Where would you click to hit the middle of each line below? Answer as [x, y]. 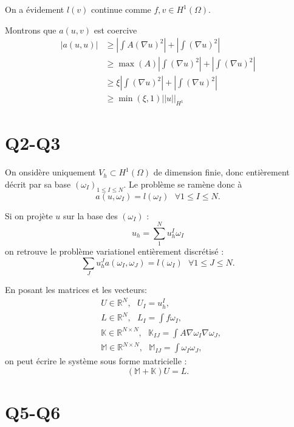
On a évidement [35, 9]
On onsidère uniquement [50, 172]
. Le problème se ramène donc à [183, 184]
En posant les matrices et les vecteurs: [76, 290]
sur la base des [90, 215]
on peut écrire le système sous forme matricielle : [96, 361]
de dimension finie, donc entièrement [221, 172]
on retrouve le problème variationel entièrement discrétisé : [115, 251]
